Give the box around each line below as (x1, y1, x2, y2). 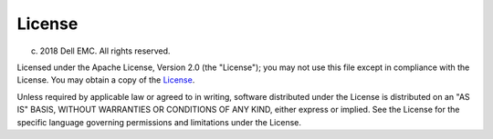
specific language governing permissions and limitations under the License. (16, 116, 301, 127)
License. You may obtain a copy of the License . (16, 74, 195, 85)
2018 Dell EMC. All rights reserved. (39, 45, 171, 56)
